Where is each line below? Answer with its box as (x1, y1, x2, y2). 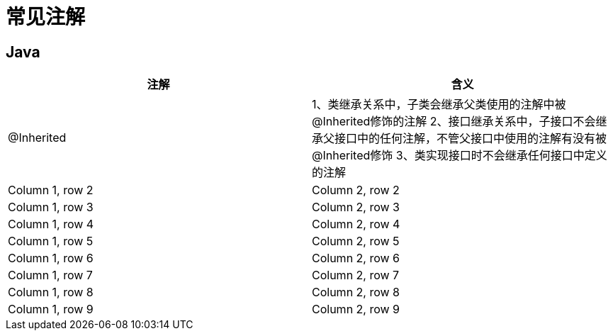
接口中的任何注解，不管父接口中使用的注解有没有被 (334, 131, 607, 146)
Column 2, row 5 (312, 234, 400, 249)
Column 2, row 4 (312, 217, 400, 232)
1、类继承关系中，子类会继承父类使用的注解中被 (312, 97, 566, 112)
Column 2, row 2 (312, 183, 400, 198)
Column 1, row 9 (8, 302, 94, 317)
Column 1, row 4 (8, 217, 94, 232)
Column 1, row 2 (8, 183, 94, 198)
